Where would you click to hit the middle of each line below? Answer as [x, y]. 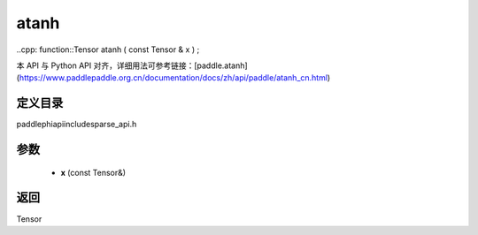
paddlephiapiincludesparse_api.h [77, 125]
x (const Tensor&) [93, 172]
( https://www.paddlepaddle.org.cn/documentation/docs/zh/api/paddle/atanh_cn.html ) [173, 78]
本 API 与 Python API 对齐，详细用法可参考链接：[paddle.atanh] [132, 65]
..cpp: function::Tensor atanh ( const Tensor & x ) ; [108, 49]
